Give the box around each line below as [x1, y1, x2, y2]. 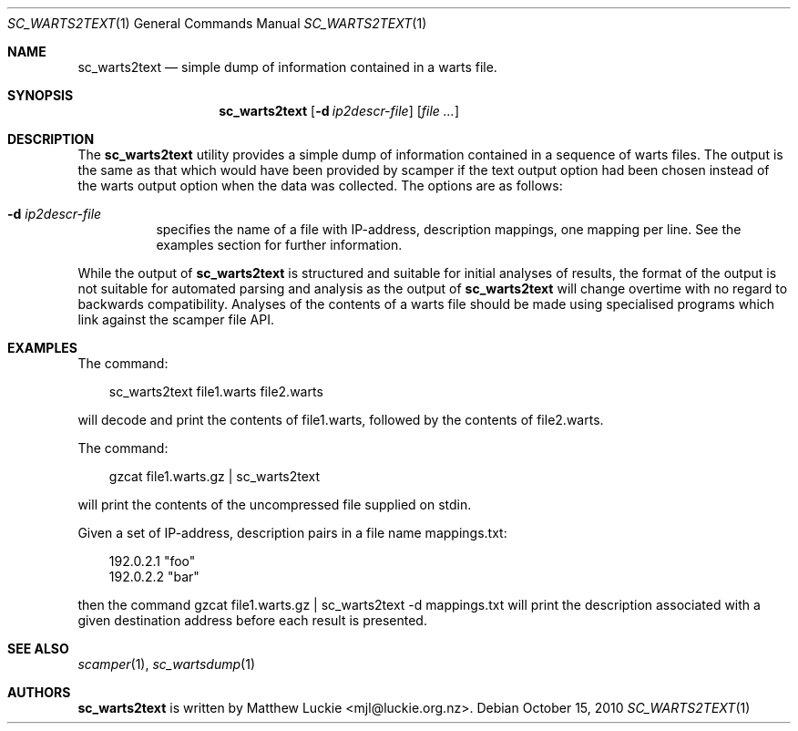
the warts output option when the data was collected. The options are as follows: [77, 178, 563, 193]
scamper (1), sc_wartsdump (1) [77, 656, 255, 672]
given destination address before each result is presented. [77, 613, 427, 628]
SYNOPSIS [7, 88, 74, 103]
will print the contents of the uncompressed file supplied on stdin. [77, 497, 472, 512]
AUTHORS [7, 685, 71, 700]
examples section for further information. [156, 237, 403, 252]
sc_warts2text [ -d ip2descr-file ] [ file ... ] [219, 103, 459, 118]
